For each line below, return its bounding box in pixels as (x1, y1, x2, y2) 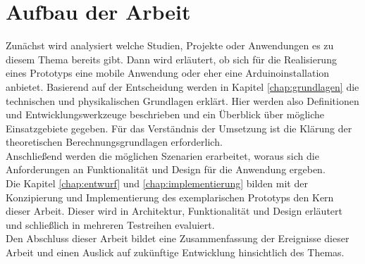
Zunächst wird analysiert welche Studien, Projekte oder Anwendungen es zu (6, 38, 334, 53)
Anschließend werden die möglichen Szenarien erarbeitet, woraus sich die (6, 148, 319, 163)
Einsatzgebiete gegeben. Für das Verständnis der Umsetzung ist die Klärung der (6, 120, 352, 135)
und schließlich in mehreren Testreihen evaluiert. (6, 217, 215, 232)
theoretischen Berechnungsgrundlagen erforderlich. (6, 134, 223, 149)
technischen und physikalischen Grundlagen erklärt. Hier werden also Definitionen (6, 93, 359, 108)
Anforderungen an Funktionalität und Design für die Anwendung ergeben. (6, 162, 326, 177)
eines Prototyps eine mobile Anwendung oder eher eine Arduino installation (6, 65, 330, 80)
